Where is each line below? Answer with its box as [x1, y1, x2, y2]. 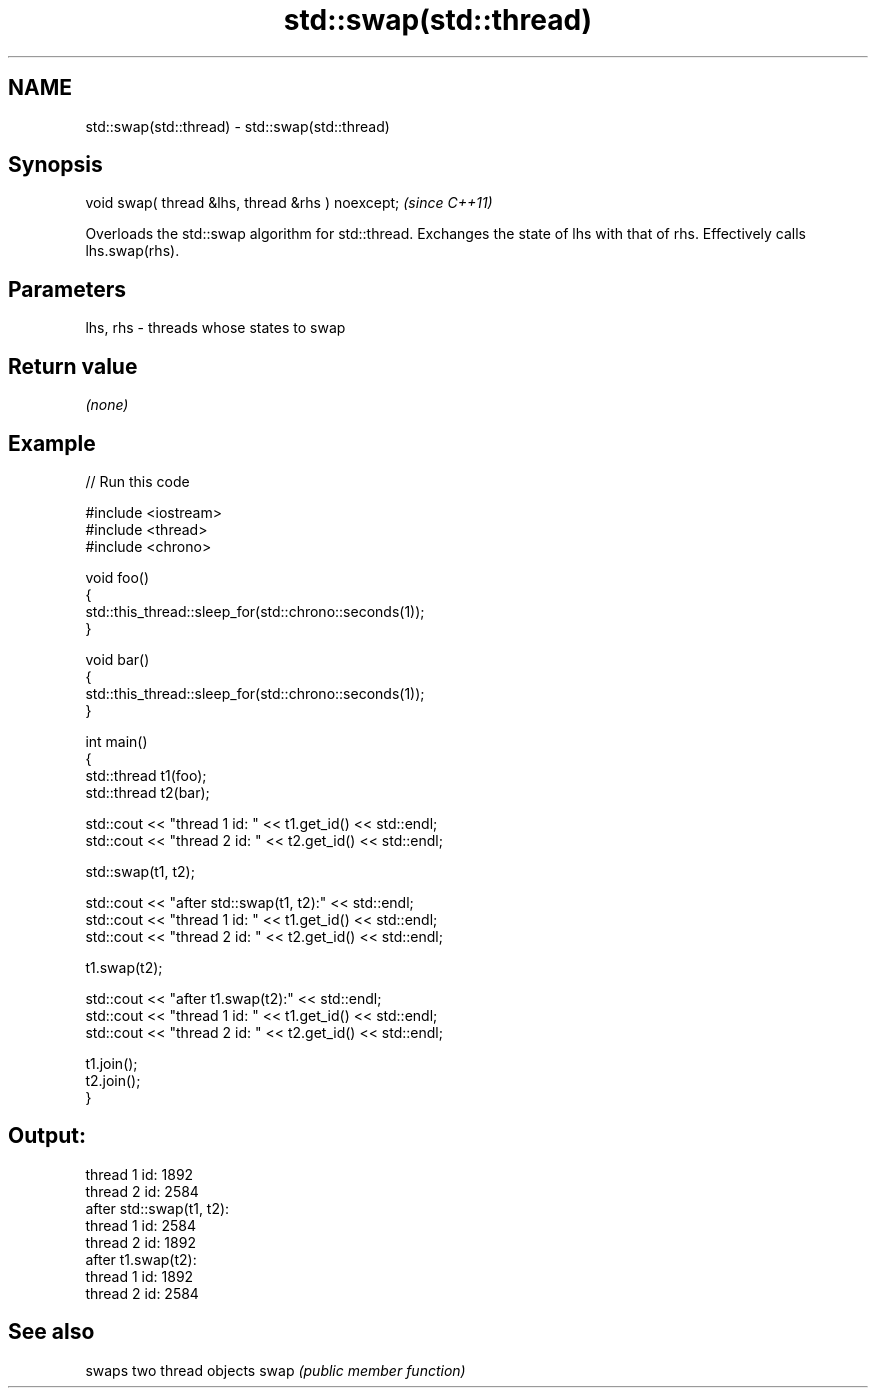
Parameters [8, 276, 126, 302]
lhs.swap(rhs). [85, 242, 180, 260]
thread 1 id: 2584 [85, 1216, 197, 1234]
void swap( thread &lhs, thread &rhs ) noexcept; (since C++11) [85, 194, 493, 212]
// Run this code [85, 472, 190, 490]
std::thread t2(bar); [85, 783, 210, 801]
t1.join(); [85, 1054, 138, 1072]
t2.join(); [85, 1071, 141, 1089]
